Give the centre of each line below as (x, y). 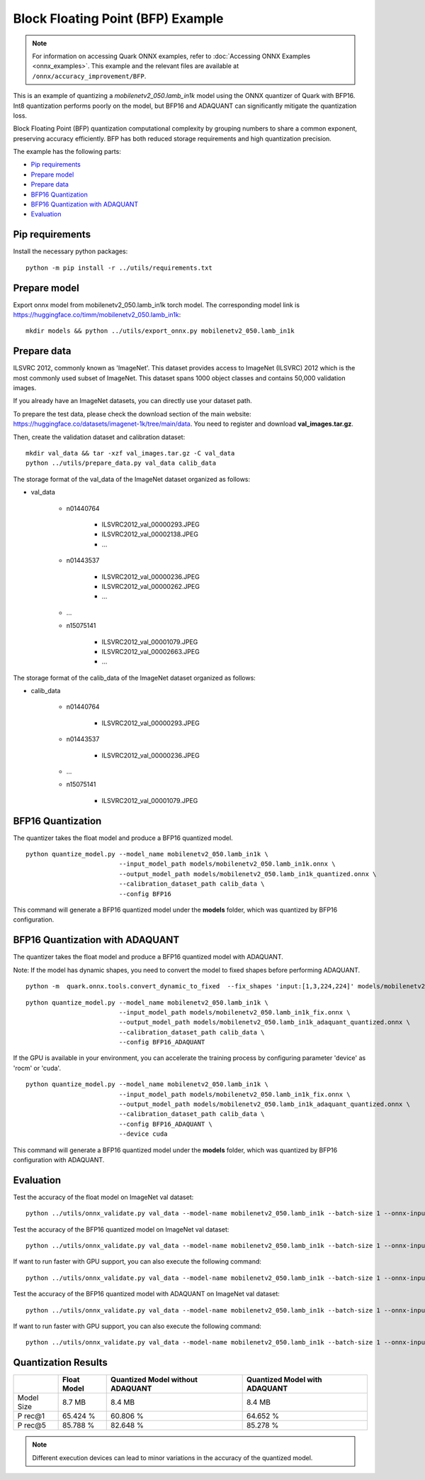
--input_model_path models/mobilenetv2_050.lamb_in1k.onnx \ (227, 864)
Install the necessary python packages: (70, 251)
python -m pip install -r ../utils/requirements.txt (119, 267)
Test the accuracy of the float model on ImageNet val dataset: (103, 1197)
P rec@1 (31, 1416)
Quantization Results (60, 1363)
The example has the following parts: (67, 152)
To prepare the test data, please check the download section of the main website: (132, 414)
